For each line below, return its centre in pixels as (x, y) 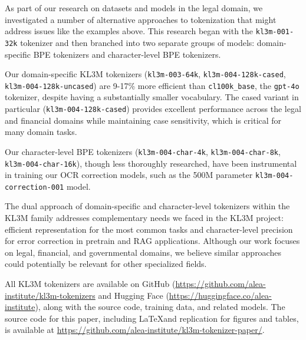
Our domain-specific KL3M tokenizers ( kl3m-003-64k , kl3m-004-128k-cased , (145, 74)
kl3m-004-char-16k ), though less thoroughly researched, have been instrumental (151, 163)
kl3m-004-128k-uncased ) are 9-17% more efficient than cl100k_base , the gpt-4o (152, 85)
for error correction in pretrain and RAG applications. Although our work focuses (152, 241)
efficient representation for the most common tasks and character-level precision (149, 229)
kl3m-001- (275, 32)
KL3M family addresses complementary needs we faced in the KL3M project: (144, 218)
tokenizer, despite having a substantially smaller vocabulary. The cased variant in (152, 97)
